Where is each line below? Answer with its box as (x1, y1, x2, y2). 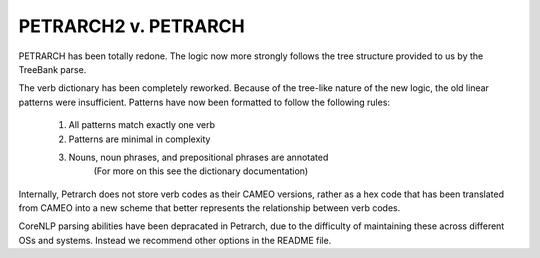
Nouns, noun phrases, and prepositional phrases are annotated (68, 151, 329, 163)
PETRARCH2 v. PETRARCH (18, 15, 245, 37)
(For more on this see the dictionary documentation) (93, 165, 309, 177)
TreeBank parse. (18, 63, 87, 75)
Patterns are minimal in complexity (68, 133, 211, 145)
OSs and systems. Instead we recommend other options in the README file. (18, 234, 332, 246)
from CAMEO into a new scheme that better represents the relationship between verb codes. (18, 202, 401, 214)
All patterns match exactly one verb (68, 119, 215, 131)
